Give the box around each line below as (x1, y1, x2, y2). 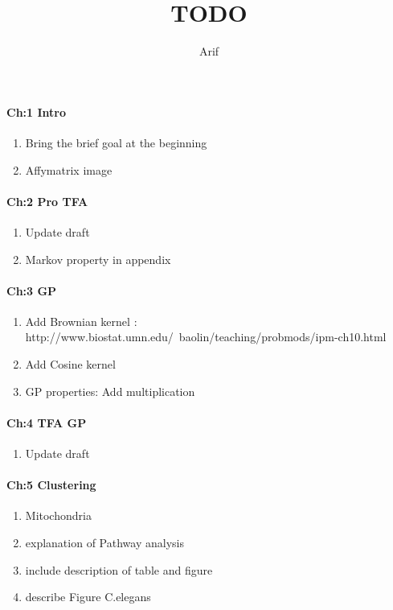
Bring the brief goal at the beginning (25, 134, 207, 150)
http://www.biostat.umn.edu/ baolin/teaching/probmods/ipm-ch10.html (25, 328, 387, 345)
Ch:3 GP (6, 282, 57, 299)
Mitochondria (25, 507, 92, 524)
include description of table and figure (25, 561, 213, 578)
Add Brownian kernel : (25, 312, 137, 329)
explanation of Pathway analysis (25, 534, 184, 551)
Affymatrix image (25, 161, 113, 178)
